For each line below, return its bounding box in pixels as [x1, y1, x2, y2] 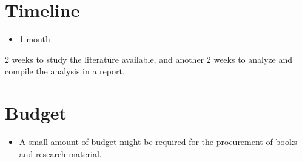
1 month [19, 33, 50, 45]
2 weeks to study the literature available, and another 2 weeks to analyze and [5, 53, 292, 65]
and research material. [19, 147, 102, 160]
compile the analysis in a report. [5, 65, 125, 77]
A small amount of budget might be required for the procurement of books [19, 135, 297, 148]
